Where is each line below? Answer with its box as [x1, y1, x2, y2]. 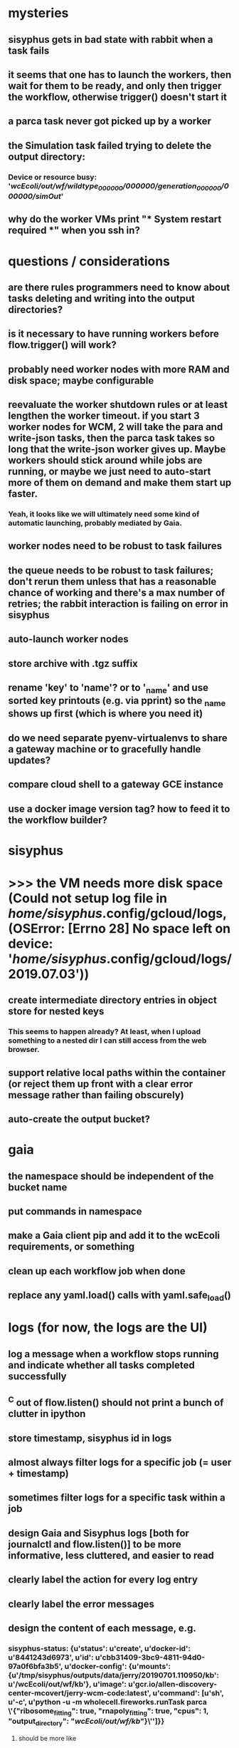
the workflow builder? [8, 814, 108, 826]
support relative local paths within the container [8, 1066, 226, 1078]
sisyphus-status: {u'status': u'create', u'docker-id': [8, 1643, 191, 1653]
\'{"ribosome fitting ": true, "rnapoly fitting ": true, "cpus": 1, [8, 1706, 209, 1717]
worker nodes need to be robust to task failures [8, 540, 223, 552]
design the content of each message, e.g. [8, 1622, 196, 1634]
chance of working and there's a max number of [8, 586, 225, 598]
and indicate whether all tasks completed [8, 1359, 195, 1371]
